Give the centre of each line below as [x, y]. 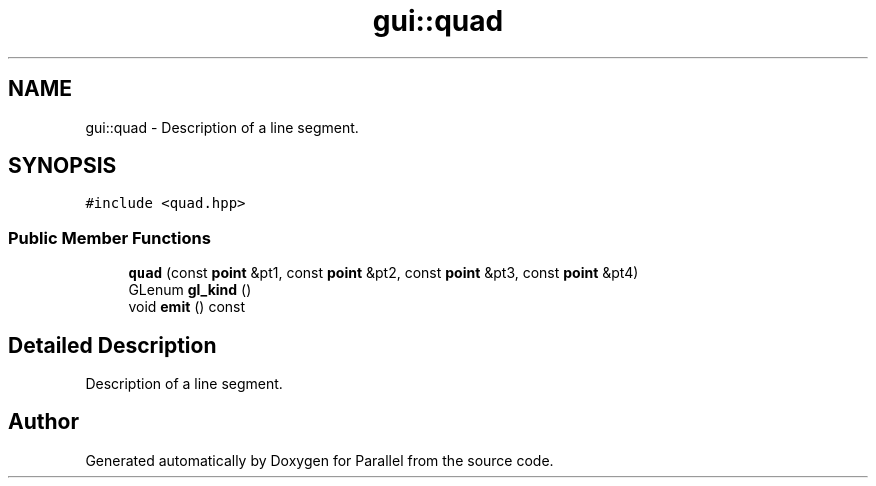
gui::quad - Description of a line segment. [222, 127]
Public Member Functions [109, 237]
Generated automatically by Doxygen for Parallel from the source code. [319, 460]
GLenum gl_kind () [190, 290]
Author [43, 422]
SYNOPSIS [62, 166]
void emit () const [187, 307]
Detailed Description [112, 345]
